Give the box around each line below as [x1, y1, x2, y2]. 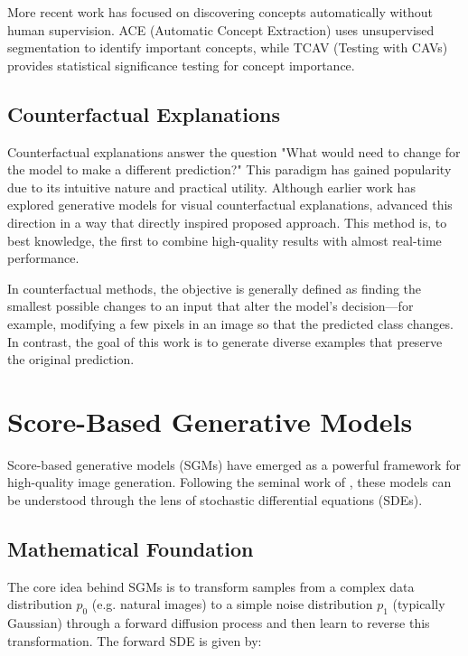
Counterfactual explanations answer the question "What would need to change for [7, 142, 461, 161]
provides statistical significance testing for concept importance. [7, 55, 355, 74]
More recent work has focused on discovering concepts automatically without [7, 3, 434, 21]
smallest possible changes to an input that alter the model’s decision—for [7, 296, 414, 315]
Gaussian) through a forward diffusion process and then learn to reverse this [7, 614, 430, 633]
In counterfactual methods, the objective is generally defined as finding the [7, 278, 422, 297]
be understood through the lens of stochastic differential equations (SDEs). [7, 491, 423, 510]
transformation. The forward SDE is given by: [7, 631, 262, 650]
